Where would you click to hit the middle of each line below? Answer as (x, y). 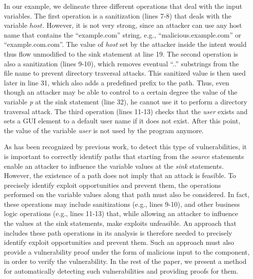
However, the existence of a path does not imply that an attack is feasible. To (120, 175)
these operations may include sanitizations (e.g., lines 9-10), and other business (122, 204)
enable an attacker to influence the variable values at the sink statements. (114, 166)
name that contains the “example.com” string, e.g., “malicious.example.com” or (123, 34)
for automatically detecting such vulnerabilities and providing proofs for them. (121, 271)
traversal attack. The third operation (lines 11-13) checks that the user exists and (126, 111)
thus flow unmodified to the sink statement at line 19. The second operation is (121, 53)
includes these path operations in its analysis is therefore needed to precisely (118, 232)
